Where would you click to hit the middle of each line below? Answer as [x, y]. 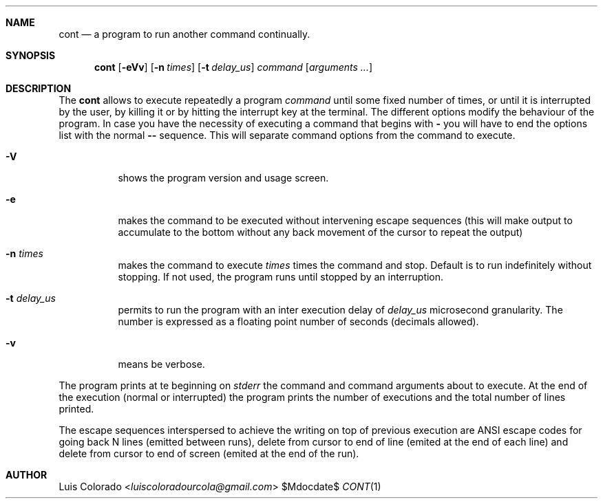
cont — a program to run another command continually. [184, 34]
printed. [76, 409]
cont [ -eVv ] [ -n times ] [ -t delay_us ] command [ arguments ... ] [234, 67]
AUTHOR [27, 475]
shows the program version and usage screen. [223, 178]
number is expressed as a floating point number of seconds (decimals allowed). [298, 321]
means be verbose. [161, 364]
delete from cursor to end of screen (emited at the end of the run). [209, 453]
